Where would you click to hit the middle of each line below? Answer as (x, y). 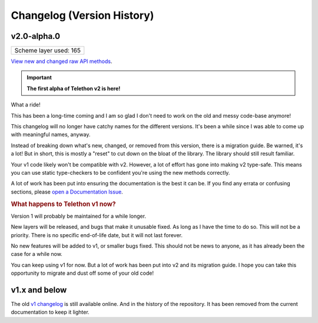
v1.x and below (39, 290)
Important (39, 78)
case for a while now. (37, 254)
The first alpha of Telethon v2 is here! (74, 88)
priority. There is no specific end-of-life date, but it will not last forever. (97, 235)
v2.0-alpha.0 (36, 36)
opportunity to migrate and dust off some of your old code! (82, 273)
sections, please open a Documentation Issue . (67, 192)
